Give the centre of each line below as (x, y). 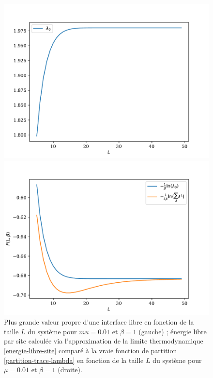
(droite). (70, 369)
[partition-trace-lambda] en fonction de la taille (74, 360)
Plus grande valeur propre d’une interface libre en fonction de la (99, 322)
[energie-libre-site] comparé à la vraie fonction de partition (91, 350)
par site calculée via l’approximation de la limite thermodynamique (104, 341)
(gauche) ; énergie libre (173, 331)
